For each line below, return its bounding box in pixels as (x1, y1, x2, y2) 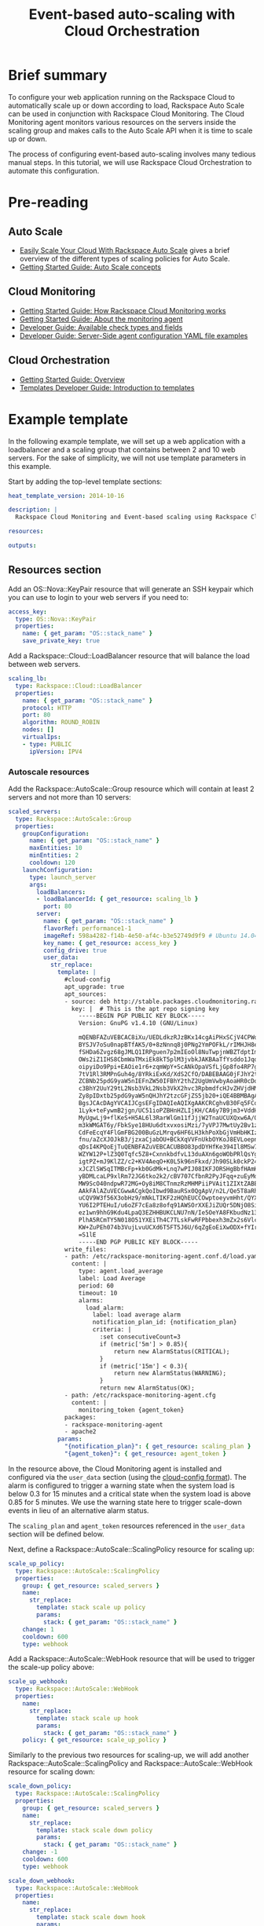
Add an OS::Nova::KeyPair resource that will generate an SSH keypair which (8, 584, 254, 594)
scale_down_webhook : (8, 1877, 76, 1884)
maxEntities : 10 (28, 844, 82, 852)
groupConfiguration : (22, 829, 90, 837)
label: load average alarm (92, 1311, 181, 1319)
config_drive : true (42, 947, 108, 954)
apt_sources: (64, 990, 108, 998)
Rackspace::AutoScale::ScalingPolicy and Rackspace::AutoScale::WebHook (8, 1759, 253, 1768)
